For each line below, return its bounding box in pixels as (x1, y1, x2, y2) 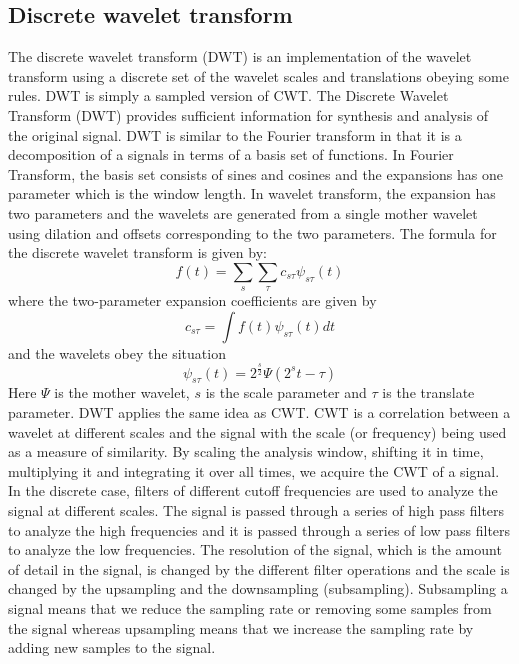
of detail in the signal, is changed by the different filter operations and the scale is (8, 558, 510, 579)
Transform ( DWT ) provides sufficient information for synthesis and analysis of (8, 104, 489, 125)
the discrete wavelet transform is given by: (8, 242, 267, 263)
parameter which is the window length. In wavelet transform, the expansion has (8, 183, 496, 204)
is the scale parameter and (205, 382, 367, 403)
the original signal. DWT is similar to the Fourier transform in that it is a (8, 124, 462, 145)
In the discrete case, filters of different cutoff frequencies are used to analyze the (8, 480, 498, 501)
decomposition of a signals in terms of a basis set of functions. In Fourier (8, 144, 454, 165)
